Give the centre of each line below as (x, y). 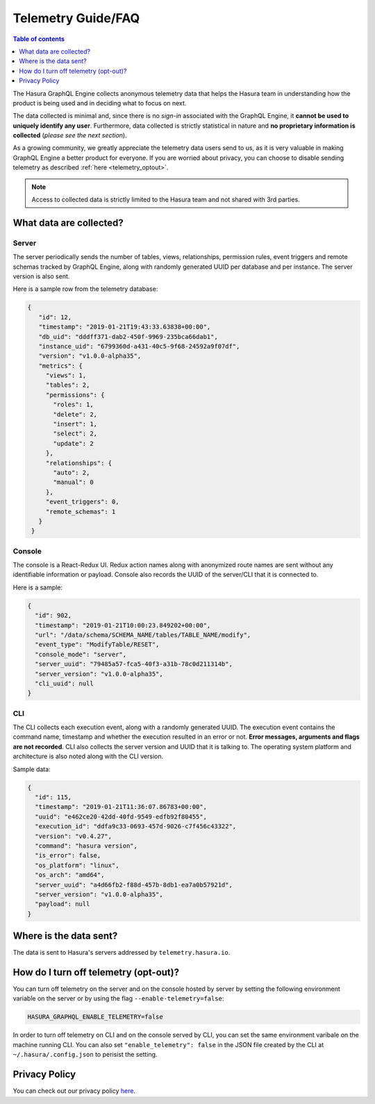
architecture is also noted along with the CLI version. (88, 756)
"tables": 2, (68, 385)
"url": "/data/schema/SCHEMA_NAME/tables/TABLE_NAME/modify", (143, 635)
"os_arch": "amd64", (70, 875)
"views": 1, (66, 376)
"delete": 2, (75, 414)
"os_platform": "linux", (77, 865)
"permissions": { (75, 395)
